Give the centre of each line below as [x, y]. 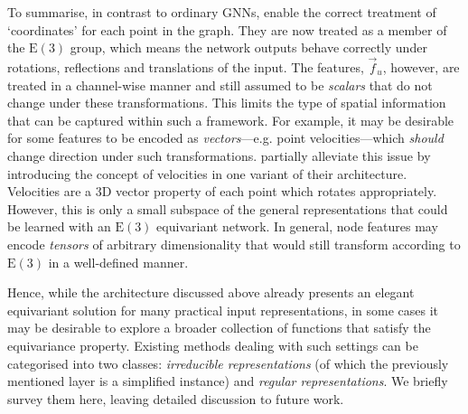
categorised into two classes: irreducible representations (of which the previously [228, 363]
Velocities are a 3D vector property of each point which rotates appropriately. [222, 191]
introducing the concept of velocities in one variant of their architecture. [207, 173]
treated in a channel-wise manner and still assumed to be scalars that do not [220, 85]
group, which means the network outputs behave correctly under [248, 47]
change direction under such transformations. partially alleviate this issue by [219, 155]
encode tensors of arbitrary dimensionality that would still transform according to [234, 244]
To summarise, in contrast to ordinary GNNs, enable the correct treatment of [222, 12]
